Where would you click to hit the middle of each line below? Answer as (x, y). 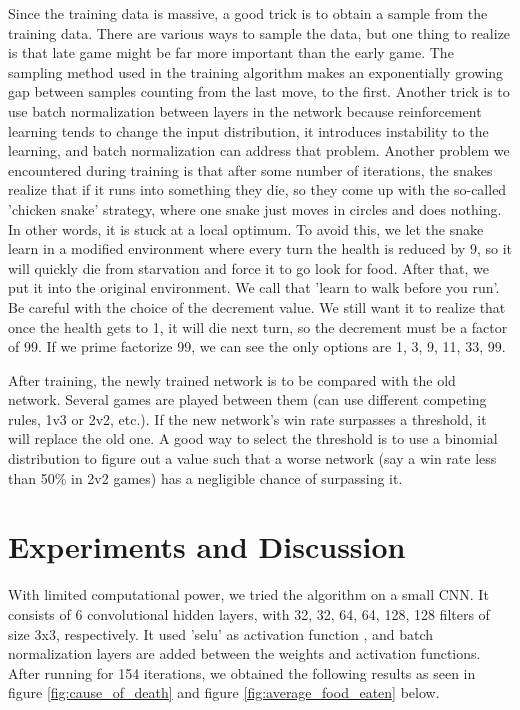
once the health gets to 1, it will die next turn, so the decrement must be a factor (258, 326)
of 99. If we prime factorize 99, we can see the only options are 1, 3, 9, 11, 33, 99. (257, 346)
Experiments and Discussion (207, 546)
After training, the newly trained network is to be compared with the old (232, 379)
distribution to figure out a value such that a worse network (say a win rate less (252, 458)
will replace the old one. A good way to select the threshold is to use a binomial (253, 438)
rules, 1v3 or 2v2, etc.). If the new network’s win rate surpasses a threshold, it (247, 418)
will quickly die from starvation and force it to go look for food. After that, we (248, 267)
